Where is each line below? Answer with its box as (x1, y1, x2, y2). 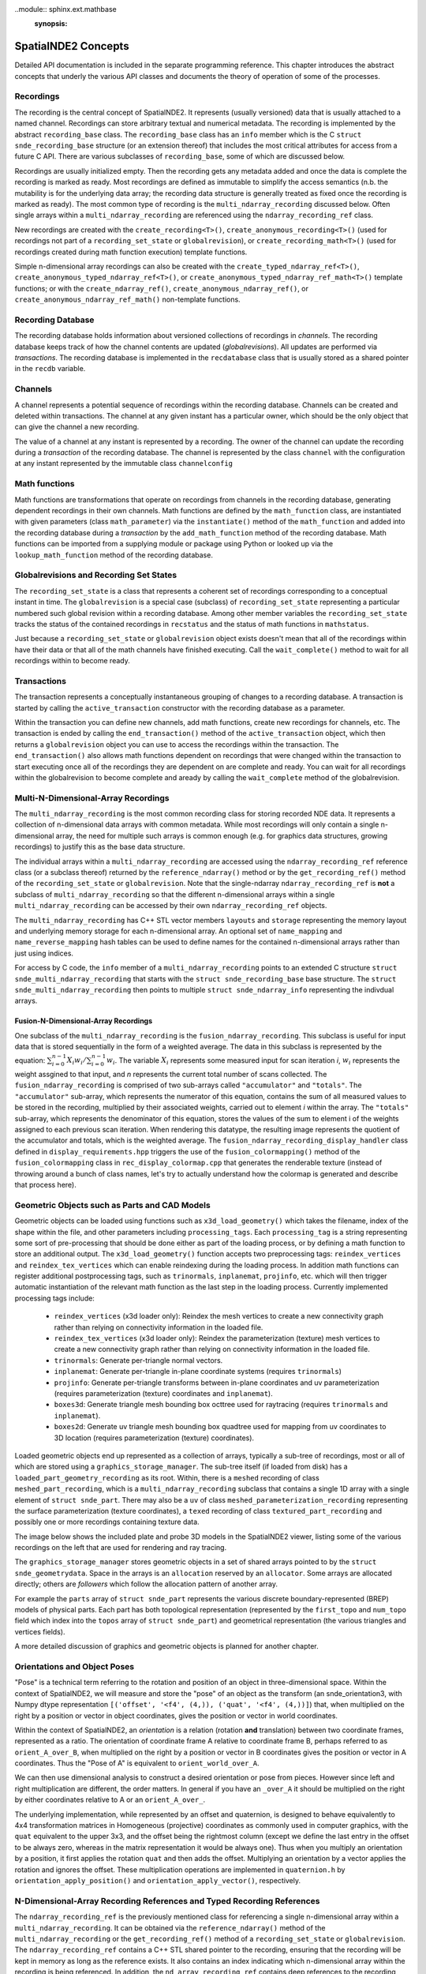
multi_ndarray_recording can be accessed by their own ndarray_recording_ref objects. (14, 901, 327, 910)
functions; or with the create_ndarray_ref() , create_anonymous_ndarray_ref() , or (14, 283, 309, 293)
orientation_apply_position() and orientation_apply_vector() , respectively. (14, 1875, 301, 1885)
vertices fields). (14, 1627, 65, 1636)
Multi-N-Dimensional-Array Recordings (14, 792, 170, 803)
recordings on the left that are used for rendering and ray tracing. (14, 1543, 227, 1552)
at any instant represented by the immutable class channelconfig (14, 459, 233, 468)
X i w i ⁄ (66, 1056, 86, 1067)
